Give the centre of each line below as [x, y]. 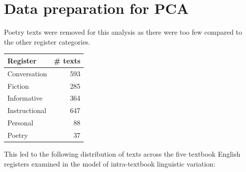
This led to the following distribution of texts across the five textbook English [122, 153]
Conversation [27, 73]
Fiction [18, 86]
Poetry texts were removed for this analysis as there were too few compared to [123, 32]
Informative [25, 98]
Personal [21, 123]
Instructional [27, 110]
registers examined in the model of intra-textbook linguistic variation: [110, 163]
